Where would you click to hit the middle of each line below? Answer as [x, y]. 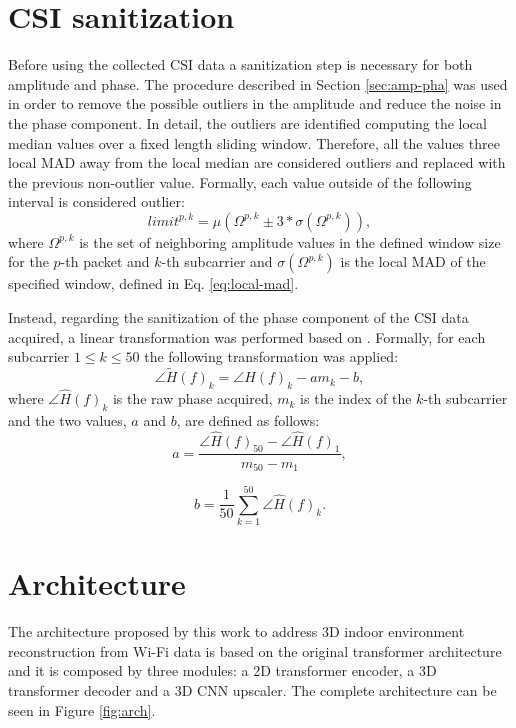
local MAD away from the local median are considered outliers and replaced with [257, 162]
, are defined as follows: [248, 419]
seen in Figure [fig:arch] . [82, 709]
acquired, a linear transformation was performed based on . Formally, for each [247, 336]
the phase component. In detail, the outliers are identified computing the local [247, 122]
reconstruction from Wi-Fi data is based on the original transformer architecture [255, 650]
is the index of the [356, 398]
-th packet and [105, 261]
